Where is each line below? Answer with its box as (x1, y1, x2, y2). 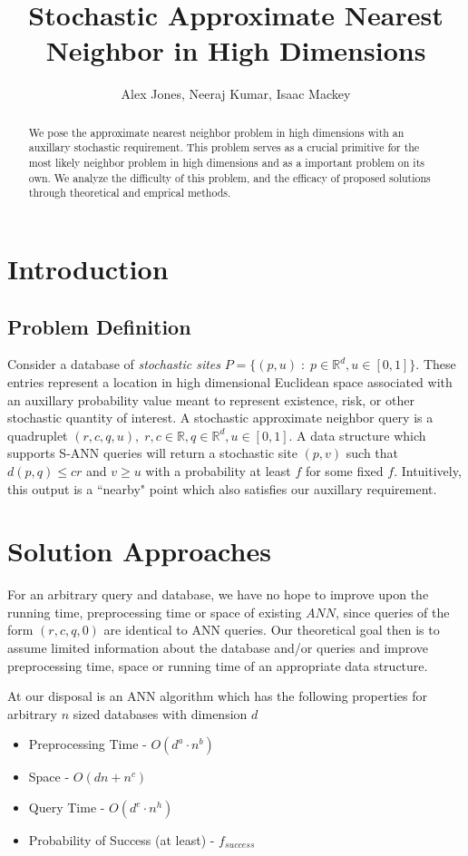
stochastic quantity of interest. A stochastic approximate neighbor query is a (7, 408, 434, 427)
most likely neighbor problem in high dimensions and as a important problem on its (28, 155, 424, 170)
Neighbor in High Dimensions (45, 32, 426, 69)
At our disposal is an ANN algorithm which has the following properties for (7, 686, 427, 705)
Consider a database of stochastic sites (7, 355, 220, 374)
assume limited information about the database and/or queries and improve (7, 638, 429, 657)
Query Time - (28, 798, 105, 816)
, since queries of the (336, 602, 450, 621)
